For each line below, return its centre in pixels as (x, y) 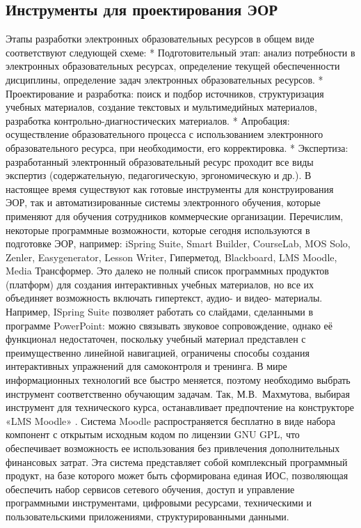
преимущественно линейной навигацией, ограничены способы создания (158, 352)
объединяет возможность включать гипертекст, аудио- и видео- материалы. (164, 298)
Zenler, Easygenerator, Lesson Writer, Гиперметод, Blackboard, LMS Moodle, (171, 257)
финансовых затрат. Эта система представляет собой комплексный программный (177, 461)
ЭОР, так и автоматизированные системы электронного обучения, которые (163, 202)
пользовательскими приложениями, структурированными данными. (147, 516)
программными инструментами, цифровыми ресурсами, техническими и (159, 503)
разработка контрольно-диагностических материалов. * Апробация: (148, 120)
